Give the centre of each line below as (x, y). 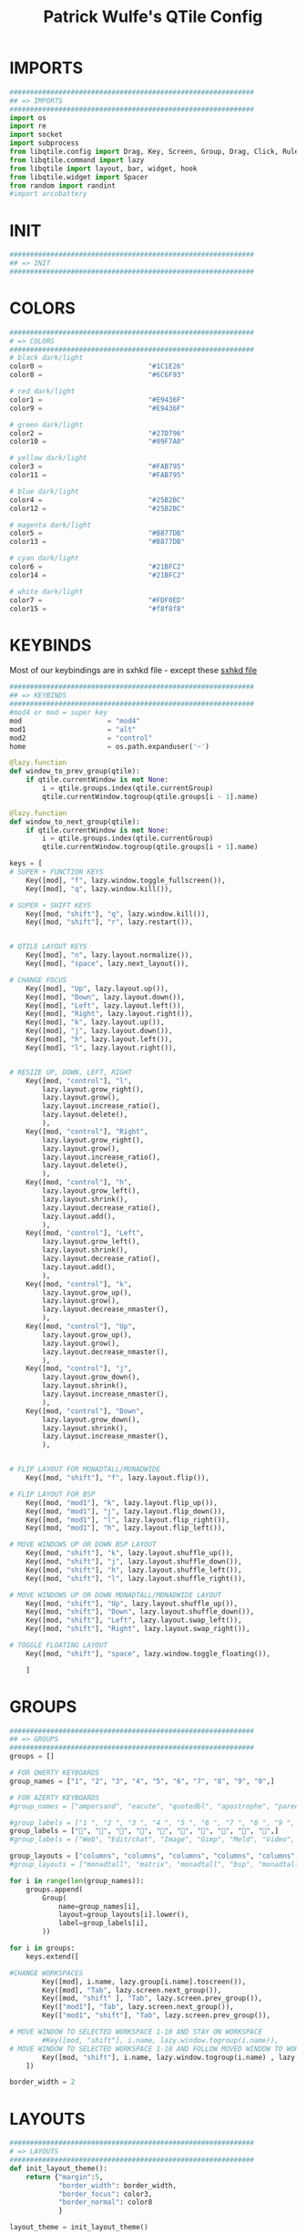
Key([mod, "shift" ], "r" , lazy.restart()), (110, 922)
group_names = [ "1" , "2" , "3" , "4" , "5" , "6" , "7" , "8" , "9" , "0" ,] (142, 1781)
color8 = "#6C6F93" (97, 375)
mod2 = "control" (81, 738)
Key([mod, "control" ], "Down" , (85, 1411)
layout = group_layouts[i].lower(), (123, 1915)
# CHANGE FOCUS (38, 980)
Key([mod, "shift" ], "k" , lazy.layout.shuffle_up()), (130, 1553)
